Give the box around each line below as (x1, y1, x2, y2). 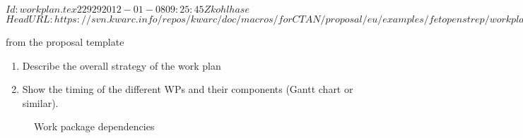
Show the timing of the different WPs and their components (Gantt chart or (22, 82, 353, 96)
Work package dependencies (34, 119, 155, 134)
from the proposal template (6, 34, 124, 49)
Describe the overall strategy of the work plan (22, 58, 221, 73)
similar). (22, 95, 59, 110)
